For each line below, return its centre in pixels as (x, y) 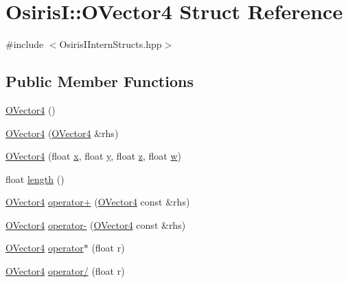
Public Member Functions (100, 81)
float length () (35, 179)
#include (25, 44)
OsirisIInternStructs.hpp (111, 44)
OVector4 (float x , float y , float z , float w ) (93, 156)
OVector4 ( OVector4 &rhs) (62, 133)
